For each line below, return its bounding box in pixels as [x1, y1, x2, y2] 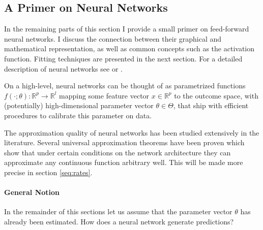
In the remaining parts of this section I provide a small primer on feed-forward [4, 23, 249, 34]
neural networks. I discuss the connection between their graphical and [4, 33, 222, 44]
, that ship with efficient [173, 100, 249, 111]
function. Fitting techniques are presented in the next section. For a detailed [4, 53, 243, 63]
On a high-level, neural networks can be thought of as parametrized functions [4, 80, 246, 91]
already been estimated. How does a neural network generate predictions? [4, 216, 234, 226]
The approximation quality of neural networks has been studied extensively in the [4, 127, 259, 138]
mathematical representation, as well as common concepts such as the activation [4, 43, 255, 54]
